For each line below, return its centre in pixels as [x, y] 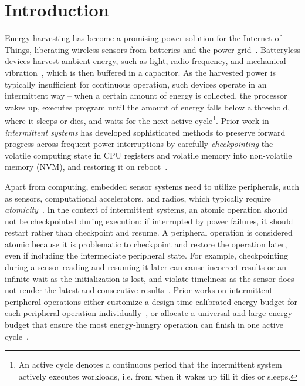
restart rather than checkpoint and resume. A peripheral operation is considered [149, 232]
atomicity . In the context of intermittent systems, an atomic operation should [146, 209]
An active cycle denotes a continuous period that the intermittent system [150, 365]
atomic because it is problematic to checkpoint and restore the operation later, [146, 244]
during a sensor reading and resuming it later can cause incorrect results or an [145, 267]
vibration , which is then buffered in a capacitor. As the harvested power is [140, 72]
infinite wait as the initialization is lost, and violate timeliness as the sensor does [150, 278]
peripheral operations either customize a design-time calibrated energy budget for [151, 301]
